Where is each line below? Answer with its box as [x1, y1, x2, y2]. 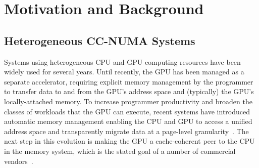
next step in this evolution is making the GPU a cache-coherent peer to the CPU [4, 136, 255, 146]
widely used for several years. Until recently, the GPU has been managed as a [4, 66, 244, 77]
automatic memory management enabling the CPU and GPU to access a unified [4, 116, 252, 127]
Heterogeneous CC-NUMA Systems [4, 32, 195, 48]
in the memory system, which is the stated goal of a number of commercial [4, 145, 236, 156]
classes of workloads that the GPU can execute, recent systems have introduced [4, 106, 250, 116]
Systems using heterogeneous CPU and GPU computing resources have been [4, 56, 241, 67]
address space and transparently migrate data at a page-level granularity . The [4, 125, 249, 136]
